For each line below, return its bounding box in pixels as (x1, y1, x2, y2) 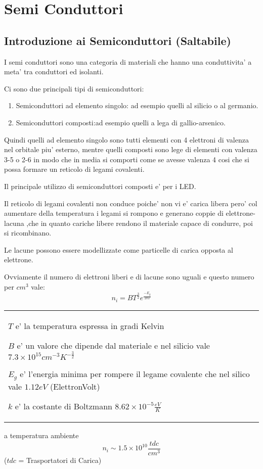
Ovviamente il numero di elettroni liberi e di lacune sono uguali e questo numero (4, 271, 254, 282)
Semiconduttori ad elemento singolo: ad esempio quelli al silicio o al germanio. (16, 100, 258, 111)
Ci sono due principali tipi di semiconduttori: (4, 83, 144, 93)
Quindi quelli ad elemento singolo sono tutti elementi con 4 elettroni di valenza (4, 134, 249, 145)
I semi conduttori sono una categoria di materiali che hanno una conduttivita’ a (4, 56, 252, 67)
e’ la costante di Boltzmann (15, 400, 112, 412)
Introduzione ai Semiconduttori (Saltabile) (4, 32, 231, 48)
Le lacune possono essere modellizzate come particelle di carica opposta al (4, 244, 233, 255)
